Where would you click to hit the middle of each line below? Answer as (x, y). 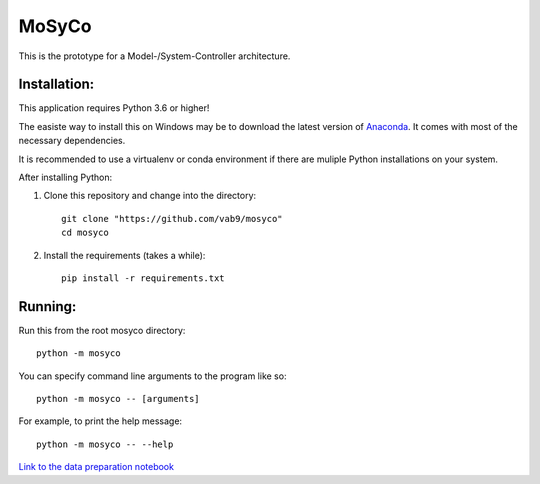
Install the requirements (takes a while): (124, 255)
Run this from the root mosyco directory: (102, 330)
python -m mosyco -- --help (105, 444)
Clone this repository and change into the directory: (150, 196)
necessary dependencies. (72, 141)
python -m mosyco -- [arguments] (118, 399)
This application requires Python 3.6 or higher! (114, 108)
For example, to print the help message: (100, 421)
